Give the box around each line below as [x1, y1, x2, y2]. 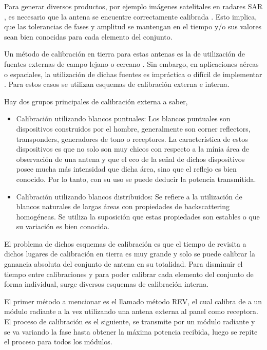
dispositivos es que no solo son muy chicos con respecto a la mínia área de [16, 143, 250, 154]
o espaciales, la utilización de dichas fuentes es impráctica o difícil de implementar [4, 68, 262, 79]
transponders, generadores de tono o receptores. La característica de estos [16, 133, 248, 144]
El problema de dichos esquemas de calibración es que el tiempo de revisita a [4, 238, 246, 249]
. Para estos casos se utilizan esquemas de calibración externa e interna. [4, 79, 230, 89]
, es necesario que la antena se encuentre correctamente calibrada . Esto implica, [4, 11, 257, 22]
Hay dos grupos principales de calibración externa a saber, [4, 96, 188, 106]
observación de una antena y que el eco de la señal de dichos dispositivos [16, 153, 245, 164]
